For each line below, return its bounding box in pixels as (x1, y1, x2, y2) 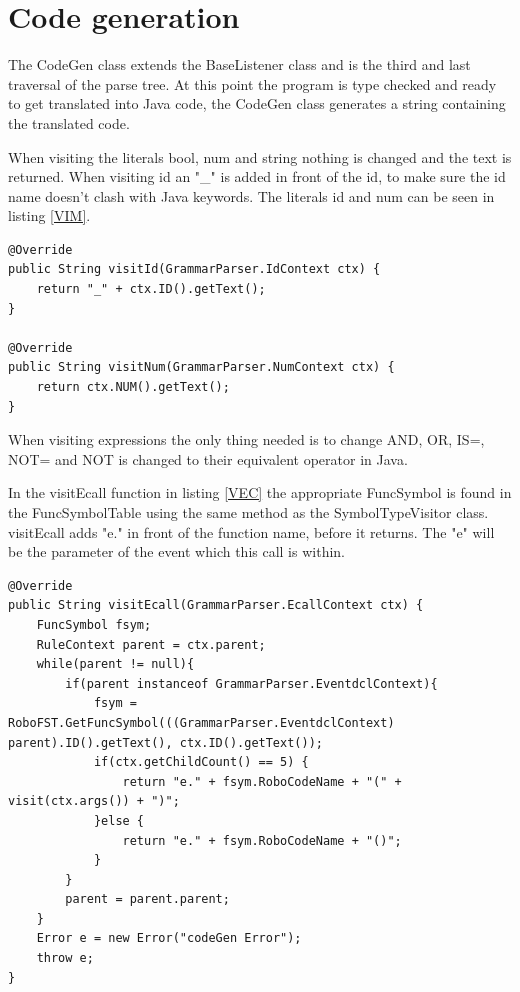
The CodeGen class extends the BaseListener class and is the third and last (8, 54, 471, 75)
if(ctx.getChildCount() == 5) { (93, 755, 309, 770)
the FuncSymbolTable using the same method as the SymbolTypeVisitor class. (8, 502, 489, 522)
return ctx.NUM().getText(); (36, 380, 230, 395)
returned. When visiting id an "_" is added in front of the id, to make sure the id (8, 166, 506, 187)
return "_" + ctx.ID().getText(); (36, 282, 266, 297)
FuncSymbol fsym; (36, 617, 152, 632)
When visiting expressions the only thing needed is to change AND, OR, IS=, (8, 429, 485, 450)
